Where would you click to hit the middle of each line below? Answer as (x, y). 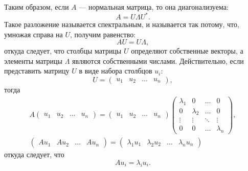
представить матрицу (37, 71)
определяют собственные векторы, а (187, 51)
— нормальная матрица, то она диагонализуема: (154, 7)
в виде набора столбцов (116, 71)
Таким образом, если (37, 7)
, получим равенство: (103, 34)
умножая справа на (33, 34)
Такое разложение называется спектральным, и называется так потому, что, (122, 24)
